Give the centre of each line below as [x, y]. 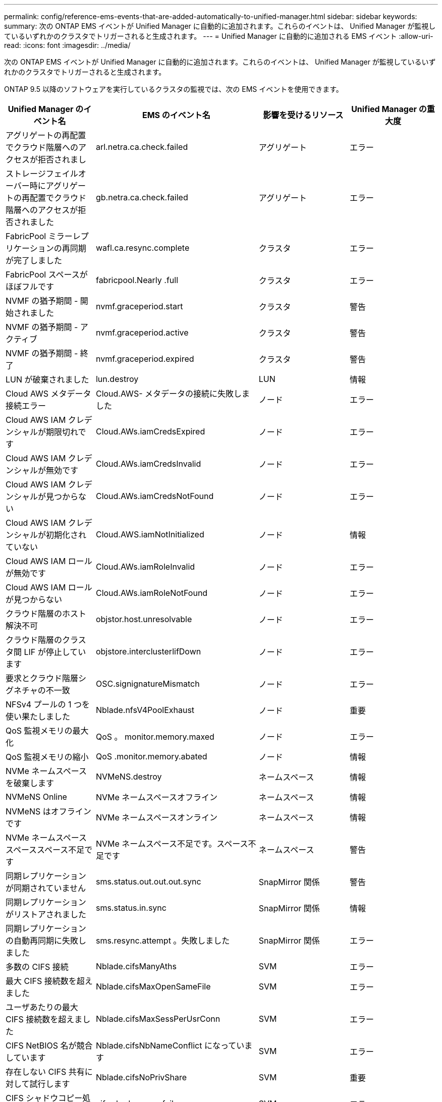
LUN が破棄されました [47, 379]
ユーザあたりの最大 [42, 1007]
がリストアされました [46, 914]
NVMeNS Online [36, 797]
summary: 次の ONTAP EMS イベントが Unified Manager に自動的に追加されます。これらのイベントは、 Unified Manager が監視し [220, 26]
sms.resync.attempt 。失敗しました [163, 941]
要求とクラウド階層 [42, 678]
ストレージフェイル [42, 174]
